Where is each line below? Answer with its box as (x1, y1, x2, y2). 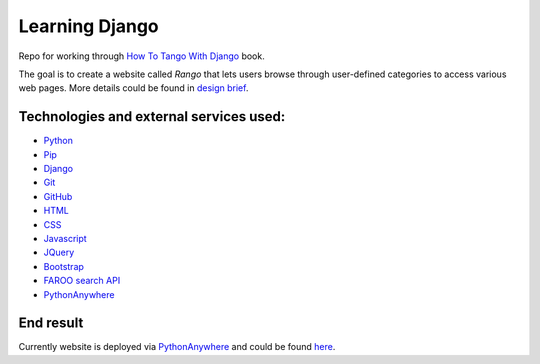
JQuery (43, 246, 75, 259)
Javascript (43, 232, 87, 244)
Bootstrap (43, 260, 85, 272)
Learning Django (18, 15, 159, 37)
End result (18, 315, 84, 332)
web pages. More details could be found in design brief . (18, 82, 249, 94)
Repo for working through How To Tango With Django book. (18, 50, 265, 62)
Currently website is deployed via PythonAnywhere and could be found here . (18, 341, 336, 353)
